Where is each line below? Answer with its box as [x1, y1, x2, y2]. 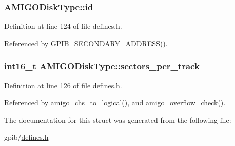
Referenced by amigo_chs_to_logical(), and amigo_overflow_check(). [4, 97, 226, 108]
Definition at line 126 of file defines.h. [4, 80, 122, 90]
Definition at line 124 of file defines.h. [4, 21, 122, 31]
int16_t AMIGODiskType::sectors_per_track [4, 60, 200, 72]
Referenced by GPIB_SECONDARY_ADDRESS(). [4, 38, 168, 48]
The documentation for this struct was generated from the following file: [4, 114, 231, 125]
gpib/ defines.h [4, 132, 49, 142]
